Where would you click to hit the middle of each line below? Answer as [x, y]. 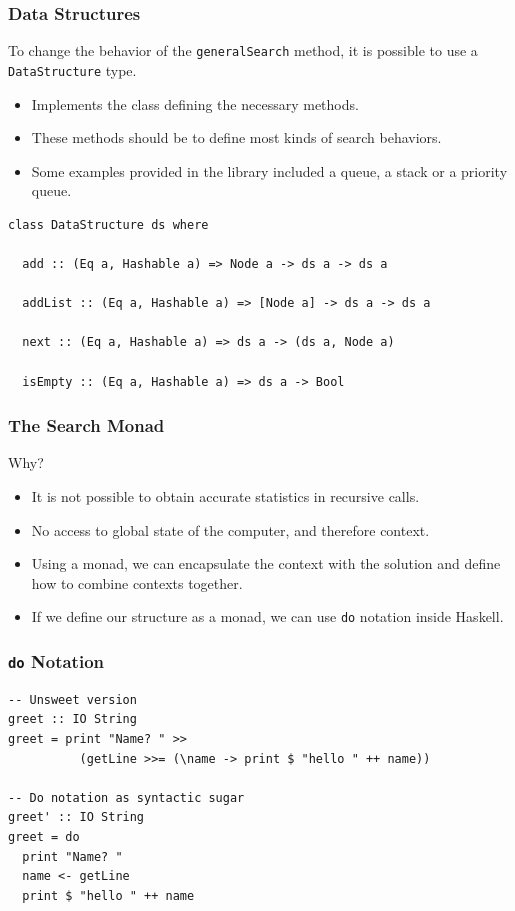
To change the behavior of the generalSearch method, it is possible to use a [243, 50]
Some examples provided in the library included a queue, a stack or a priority [269, 170]
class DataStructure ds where [108, 224]
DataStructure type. [72, 69]
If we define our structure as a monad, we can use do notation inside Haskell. [267, 616]
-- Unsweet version [72, 699]
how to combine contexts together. [137, 582]
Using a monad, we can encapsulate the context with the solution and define [266, 563]
